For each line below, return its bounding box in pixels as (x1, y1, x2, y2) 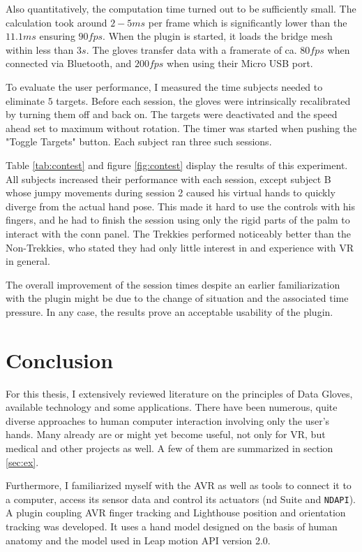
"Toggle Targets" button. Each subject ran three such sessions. (6, 134, 272, 149)
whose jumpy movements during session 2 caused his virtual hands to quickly (6, 185, 335, 200)
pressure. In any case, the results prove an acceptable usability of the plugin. (6, 304, 333, 319)
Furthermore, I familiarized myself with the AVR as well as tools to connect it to (6, 478, 352, 493)
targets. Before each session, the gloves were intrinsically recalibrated (56, 93, 351, 108)
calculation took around (6, 15, 107, 29)
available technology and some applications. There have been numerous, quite (6, 400, 338, 414)
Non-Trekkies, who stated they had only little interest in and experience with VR (6, 240, 354, 254)
